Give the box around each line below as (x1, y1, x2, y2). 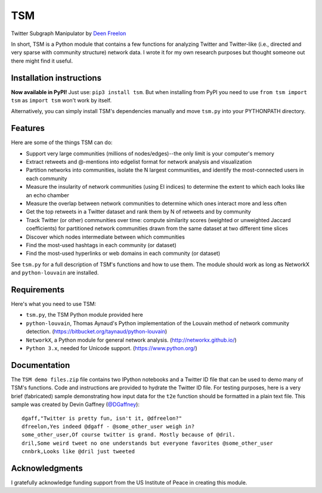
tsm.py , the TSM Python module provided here (26, 311, 143, 319)
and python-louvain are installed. (11, 269, 99, 276)
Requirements (11, 285, 65, 295)
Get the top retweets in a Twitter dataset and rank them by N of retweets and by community (26, 208, 252, 216)
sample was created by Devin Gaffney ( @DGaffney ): (11, 401, 140, 408)
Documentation (11, 360, 70, 370)
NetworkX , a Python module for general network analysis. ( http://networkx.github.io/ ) (26, 336, 237, 344)
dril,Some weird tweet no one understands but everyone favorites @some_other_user (21, 439, 274, 447)
